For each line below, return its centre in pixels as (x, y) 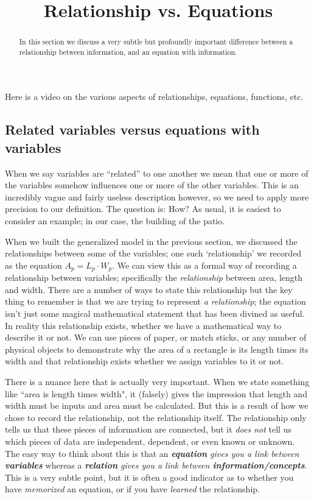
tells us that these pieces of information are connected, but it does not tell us (148, 429)
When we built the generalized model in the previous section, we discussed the (151, 241)
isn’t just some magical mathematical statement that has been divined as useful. (155, 313)
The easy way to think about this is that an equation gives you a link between (152, 453)
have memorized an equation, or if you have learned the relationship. (132, 489)
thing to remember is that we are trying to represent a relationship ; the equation (155, 301)
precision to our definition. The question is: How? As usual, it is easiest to (143, 209)
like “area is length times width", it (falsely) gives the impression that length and (156, 393)
